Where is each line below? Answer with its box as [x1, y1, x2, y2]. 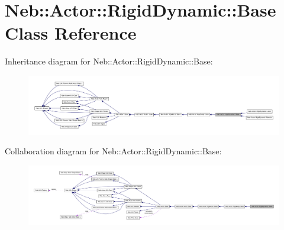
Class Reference [5, 21, 137, 45]
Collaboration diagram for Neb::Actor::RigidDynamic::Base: [5, 145, 222, 157]
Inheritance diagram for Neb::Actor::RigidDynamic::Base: [5, 55, 213, 67]
